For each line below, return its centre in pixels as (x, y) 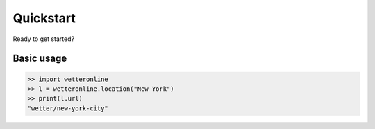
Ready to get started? (44, 39)
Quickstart (44, 18)
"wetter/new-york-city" (68, 108)
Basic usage (40, 59)
